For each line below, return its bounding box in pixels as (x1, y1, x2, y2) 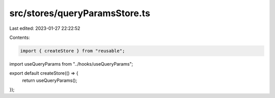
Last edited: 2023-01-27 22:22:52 (9, 25, 80, 31)
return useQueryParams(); (22, 77, 77, 83)
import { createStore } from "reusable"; (20, 48, 125, 54)
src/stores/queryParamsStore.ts (9, 8, 150, 19)
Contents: (9, 34, 30, 40)
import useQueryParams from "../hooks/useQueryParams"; (9, 61, 133, 67)
